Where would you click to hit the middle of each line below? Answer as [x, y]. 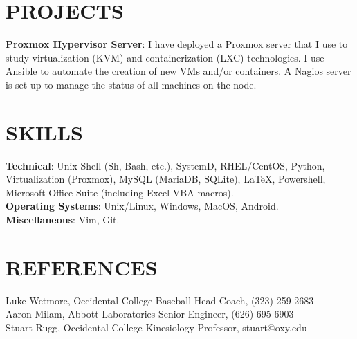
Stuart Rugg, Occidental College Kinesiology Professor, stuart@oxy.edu [156, 327]
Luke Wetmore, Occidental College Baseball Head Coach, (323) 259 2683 [160, 300]
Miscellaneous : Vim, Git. [63, 219]
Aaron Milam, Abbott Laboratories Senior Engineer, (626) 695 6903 [150, 314]
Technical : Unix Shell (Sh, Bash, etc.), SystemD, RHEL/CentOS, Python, [165, 165]
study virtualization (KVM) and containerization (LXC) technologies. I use [165, 57]
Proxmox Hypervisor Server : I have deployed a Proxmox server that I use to [177, 44]
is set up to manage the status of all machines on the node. [131, 84]
